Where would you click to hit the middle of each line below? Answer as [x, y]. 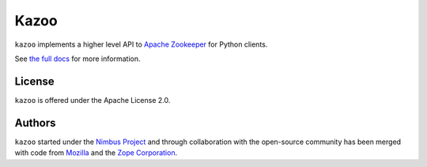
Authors [35, 123]
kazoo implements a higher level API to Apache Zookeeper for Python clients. [141, 44]
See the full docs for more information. [77, 59]
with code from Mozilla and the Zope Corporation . [96, 153]
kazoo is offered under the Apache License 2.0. [93, 100]
